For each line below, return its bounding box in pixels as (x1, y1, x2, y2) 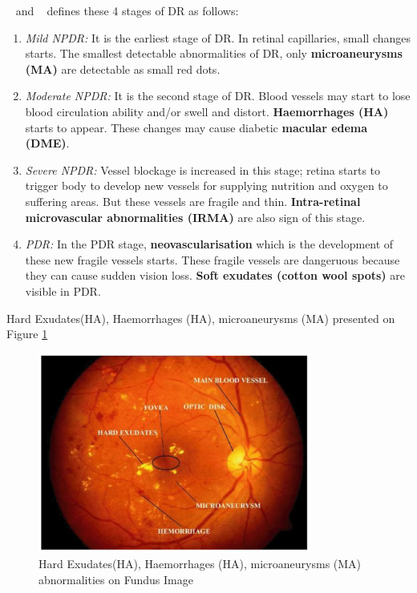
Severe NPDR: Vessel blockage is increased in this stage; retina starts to (25, 161, 381, 178)
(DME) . (25, 135, 70, 151)
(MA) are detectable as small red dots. (25, 60, 221, 77)
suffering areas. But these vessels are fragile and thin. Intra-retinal (25, 192, 361, 209)
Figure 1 (6, 325, 48, 342)
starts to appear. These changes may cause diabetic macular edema (25, 119, 368, 135)
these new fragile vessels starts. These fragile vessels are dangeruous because (25, 251, 400, 268)
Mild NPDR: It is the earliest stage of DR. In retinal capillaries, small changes (25, 29, 411, 46)
